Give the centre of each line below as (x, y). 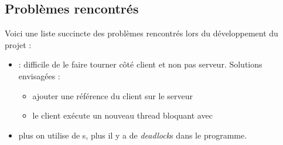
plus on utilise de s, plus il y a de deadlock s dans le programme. (133, 135)
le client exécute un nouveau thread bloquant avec (122, 115)
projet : (18, 44)
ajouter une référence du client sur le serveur (112, 95)
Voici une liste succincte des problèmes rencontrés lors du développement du (141, 33)
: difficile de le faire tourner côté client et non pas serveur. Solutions (140, 64)
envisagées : (39, 75)
